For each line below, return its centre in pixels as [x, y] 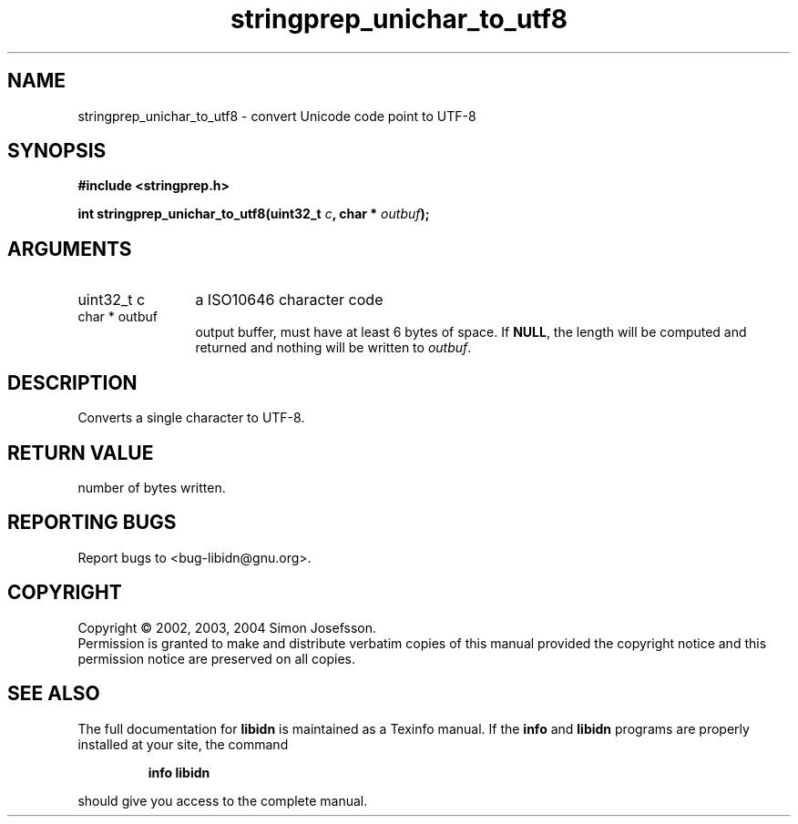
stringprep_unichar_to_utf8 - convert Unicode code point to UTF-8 [277, 116]
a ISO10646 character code [289, 300]
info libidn [179, 772]
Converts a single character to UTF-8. [191, 418]
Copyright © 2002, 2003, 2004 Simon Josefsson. [227, 627]
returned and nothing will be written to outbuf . [333, 348]
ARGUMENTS [70, 249]
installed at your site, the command [183, 744]
